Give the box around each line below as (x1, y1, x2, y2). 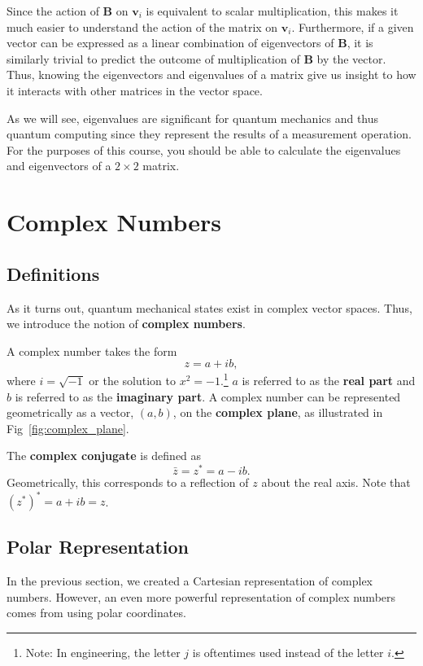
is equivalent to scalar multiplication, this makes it (146, 2, 399, 19)
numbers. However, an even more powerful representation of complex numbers (7, 588, 396, 605)
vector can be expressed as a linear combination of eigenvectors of (7, 34, 334, 51)
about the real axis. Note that (261, 474, 411, 490)
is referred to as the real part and (242, 371, 416, 388)
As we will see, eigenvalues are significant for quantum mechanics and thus (7, 109, 379, 126)
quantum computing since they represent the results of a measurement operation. (7, 125, 412, 142)
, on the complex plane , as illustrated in (172, 404, 383, 421)
